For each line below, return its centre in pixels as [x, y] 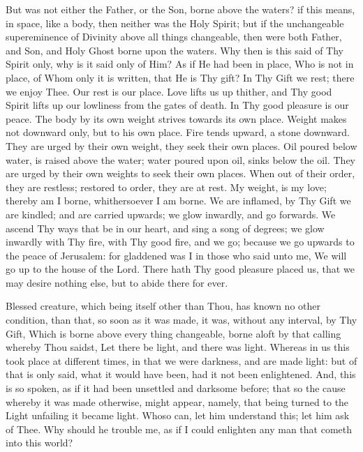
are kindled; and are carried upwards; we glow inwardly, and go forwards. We [171, 214]
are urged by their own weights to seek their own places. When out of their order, [180, 173]
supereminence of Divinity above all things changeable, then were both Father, [174, 37]
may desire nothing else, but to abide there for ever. [117, 282]
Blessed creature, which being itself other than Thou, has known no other [163, 306]
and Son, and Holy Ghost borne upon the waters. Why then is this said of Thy [175, 50]
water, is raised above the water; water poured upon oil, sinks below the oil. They [180, 159]
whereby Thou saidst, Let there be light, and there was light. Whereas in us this [178, 347]
